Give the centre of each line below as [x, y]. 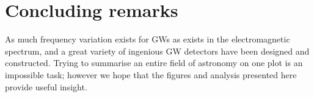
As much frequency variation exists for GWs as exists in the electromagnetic [148, 39]
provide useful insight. [46, 86]
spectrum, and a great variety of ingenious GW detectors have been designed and [157, 51]
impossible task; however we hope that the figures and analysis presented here [151, 74]
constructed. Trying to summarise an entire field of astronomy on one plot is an [154, 63]
